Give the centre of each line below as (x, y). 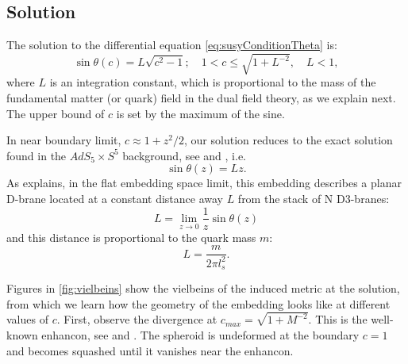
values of (27, 319)
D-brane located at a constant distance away (115, 198)
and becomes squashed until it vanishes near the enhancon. (150, 350)
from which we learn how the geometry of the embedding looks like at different (198, 303)
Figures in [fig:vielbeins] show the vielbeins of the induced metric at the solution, (203, 288)
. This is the (338, 319)
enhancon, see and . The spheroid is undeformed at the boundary (200, 335)
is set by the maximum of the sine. (200, 113)
